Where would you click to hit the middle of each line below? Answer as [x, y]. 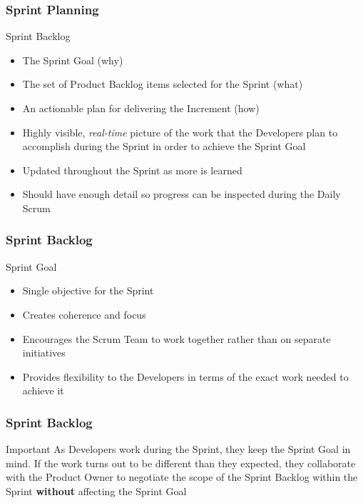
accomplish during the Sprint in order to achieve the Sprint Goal [164, 146]
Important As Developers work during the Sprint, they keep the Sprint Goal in [178, 449]
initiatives [44, 353]
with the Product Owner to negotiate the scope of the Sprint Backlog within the [182, 477]
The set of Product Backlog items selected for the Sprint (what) [163, 84]
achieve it [43, 390]
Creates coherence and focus [84, 314]
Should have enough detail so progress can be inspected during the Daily [181, 194]
